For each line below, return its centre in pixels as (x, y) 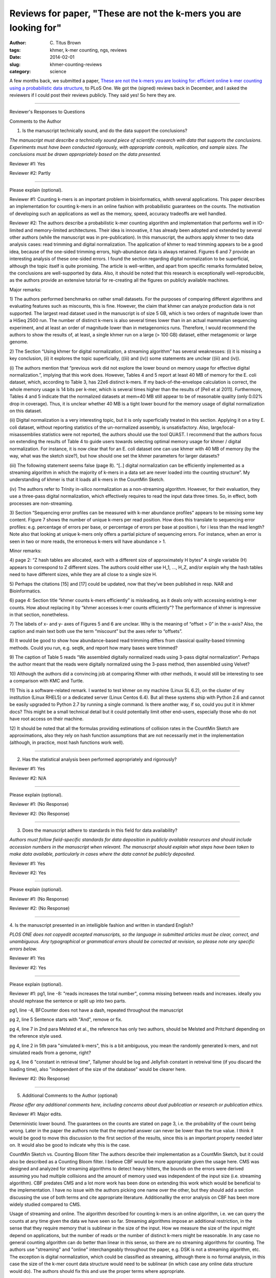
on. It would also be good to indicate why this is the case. (70, 1145)
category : (20, 71)
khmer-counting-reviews (76, 64)
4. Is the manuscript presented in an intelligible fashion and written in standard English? (101, 925)
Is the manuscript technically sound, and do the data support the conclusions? (105, 131)
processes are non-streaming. (41, 503)
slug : (15, 64)
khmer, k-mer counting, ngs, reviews (88, 50)
